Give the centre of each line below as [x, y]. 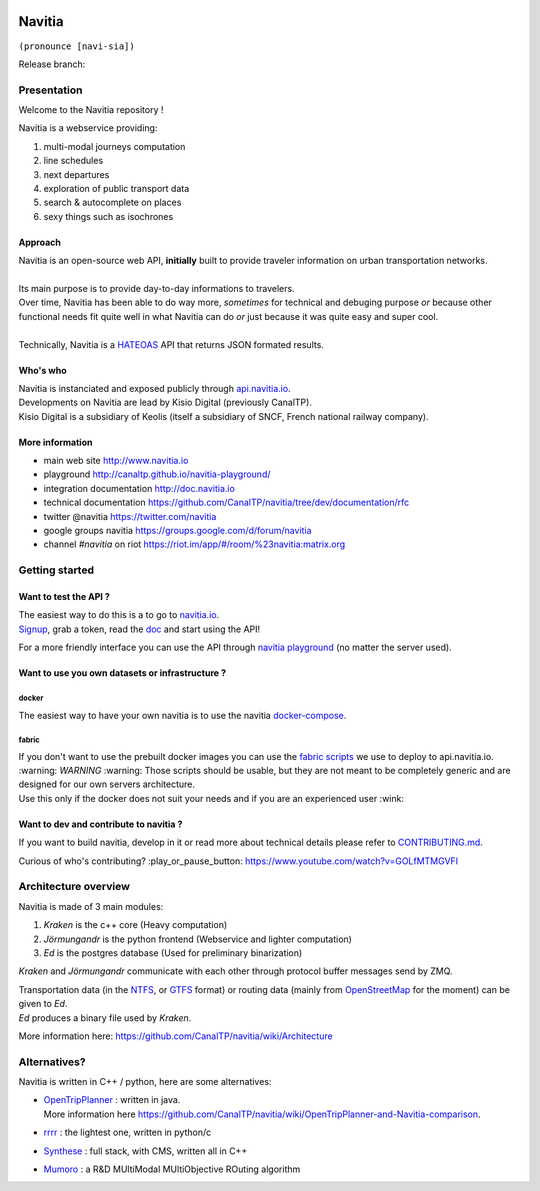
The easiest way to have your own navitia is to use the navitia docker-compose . [182, 715]
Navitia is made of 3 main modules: [91, 906]
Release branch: [52, 64]
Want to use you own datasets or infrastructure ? [122, 673]
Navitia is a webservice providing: [88, 128]
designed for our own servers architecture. [106, 784]
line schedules [73, 161]
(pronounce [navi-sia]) [76, 46]
